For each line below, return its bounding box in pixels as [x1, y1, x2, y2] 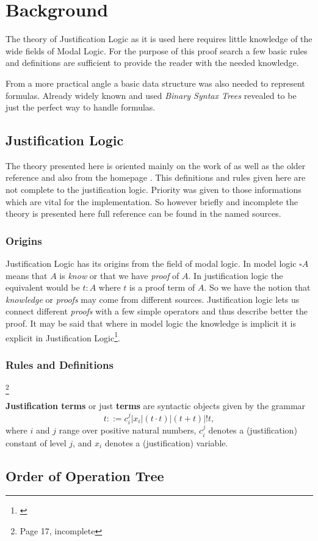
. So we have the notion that [204, 281, 311, 294]
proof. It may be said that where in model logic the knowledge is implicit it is [5, 317, 296, 330]
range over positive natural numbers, [59, 424, 197, 437]
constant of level [5, 436, 67, 449]
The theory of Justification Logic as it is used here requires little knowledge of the [5, 32, 313, 45]
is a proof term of [129, 281, 195, 294]
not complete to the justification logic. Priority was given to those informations [5, 183, 302, 196]
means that [5, 269, 48, 281]
